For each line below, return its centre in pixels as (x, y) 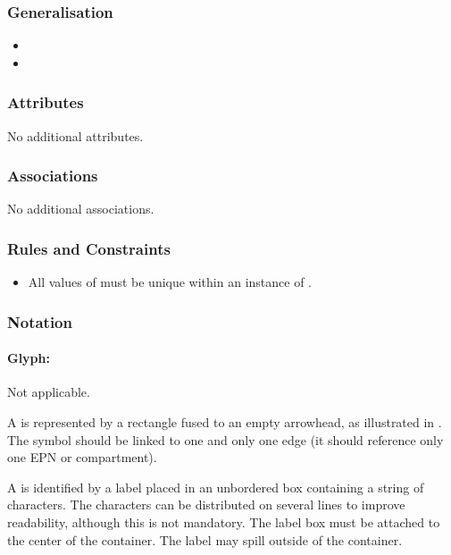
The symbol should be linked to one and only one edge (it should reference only (225, 439)
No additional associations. (81, 209)
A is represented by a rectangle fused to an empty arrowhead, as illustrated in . (225, 422)
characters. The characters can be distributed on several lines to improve (206, 505)
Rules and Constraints (89, 248)
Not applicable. (49, 392)
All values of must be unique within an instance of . (170, 282)
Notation (40, 321)
